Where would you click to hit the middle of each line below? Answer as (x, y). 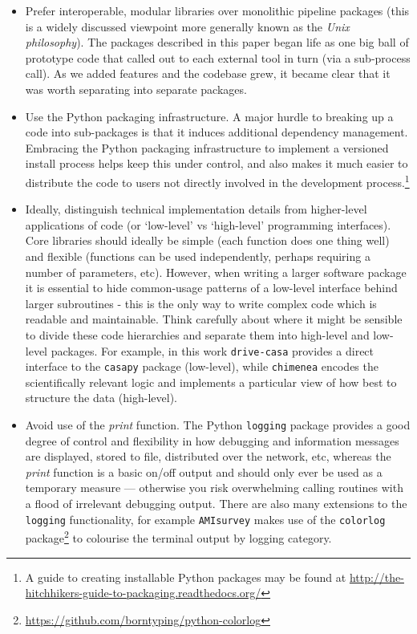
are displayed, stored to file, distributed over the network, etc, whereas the (208, 456)
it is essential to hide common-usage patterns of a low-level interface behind (211, 288)
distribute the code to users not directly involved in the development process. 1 (217, 181)
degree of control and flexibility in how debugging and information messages (212, 440)
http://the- (377, 577)
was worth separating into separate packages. (136, 89)
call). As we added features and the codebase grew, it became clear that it (208, 73)
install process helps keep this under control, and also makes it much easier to (217, 163)
